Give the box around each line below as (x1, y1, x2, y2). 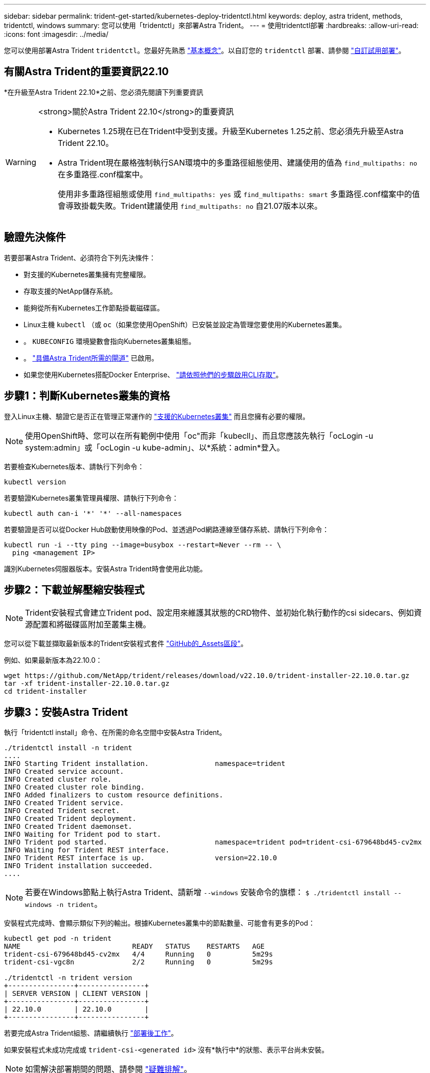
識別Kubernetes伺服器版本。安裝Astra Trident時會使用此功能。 (4, 564, 207, 573)
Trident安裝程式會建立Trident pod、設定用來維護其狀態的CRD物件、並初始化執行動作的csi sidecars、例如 (25, 608, 414, 618)
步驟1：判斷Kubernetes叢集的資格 (4, 390, 170, 402)
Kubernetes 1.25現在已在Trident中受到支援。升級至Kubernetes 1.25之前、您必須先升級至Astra (57, 126, 403, 136)
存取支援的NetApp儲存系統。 (24, 286, 117, 295)
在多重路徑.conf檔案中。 (57, 169, 148, 179)
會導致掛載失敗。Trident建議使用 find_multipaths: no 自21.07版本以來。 (57, 200, 322, 211)
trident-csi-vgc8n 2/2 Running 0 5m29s (4, 958, 273, 966)
